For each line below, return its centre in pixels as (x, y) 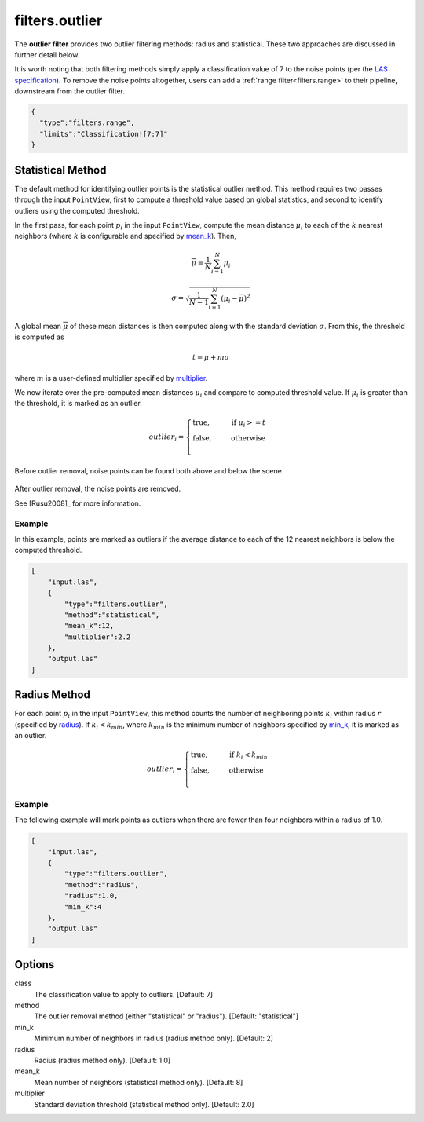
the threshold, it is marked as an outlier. (79, 404)
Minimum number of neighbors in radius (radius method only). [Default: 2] (154, 1038)
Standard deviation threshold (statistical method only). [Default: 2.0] (144, 1104)
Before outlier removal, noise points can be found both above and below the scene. (149, 471)
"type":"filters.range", (87, 123)
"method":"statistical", (112, 615)
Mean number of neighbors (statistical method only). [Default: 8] (139, 1082)
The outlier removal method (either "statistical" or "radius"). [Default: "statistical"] (166, 1016)
